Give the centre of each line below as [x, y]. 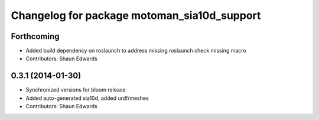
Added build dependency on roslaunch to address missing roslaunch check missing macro [136, 51]
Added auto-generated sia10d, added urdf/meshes [87, 98]
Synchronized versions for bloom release [76, 90]
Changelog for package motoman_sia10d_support [136, 15]
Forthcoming [35, 36]
